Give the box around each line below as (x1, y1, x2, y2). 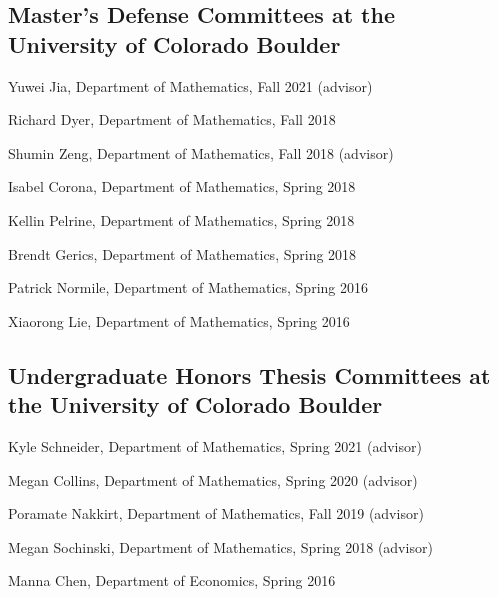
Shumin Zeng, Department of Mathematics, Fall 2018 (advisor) (8, 142, 394, 163)
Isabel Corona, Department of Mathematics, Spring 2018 (8, 176, 356, 197)
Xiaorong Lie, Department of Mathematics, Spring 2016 (8, 310, 350, 331)
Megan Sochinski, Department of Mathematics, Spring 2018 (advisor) (8, 536, 433, 557)
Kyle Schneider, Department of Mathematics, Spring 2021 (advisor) (8, 435, 422, 456)
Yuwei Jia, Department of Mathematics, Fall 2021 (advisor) (8, 75, 373, 96)
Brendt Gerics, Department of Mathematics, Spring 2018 (8, 243, 357, 264)
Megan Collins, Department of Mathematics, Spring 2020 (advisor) (8, 469, 418, 490)
